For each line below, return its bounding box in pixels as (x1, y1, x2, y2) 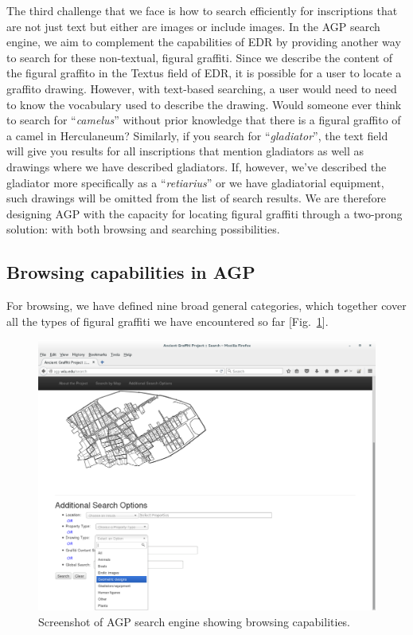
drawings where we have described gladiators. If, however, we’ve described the (6, 158, 387, 174)
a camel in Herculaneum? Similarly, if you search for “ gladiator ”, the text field (6, 127, 388, 143)
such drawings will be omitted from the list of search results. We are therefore (6, 190, 387, 206)
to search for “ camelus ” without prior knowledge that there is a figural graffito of (6, 112, 401, 128)
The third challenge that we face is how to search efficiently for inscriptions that (6, 2, 398, 18)
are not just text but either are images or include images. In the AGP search (6, 18, 380, 34)
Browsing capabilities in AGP (6, 260, 255, 284)
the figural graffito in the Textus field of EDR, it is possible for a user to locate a (6, 65, 402, 81)
